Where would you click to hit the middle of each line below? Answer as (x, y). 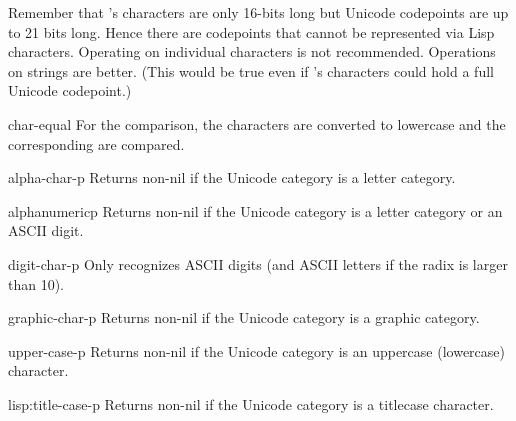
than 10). (36, 283)
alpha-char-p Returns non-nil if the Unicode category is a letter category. (232, 177)
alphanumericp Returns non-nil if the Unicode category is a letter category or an (255, 210)
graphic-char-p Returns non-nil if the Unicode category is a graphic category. (244, 317)
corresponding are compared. (96, 143)
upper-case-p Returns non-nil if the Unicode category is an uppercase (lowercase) (256, 350)
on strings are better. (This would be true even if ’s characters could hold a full (251, 70)
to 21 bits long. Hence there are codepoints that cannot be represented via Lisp (251, 31)
